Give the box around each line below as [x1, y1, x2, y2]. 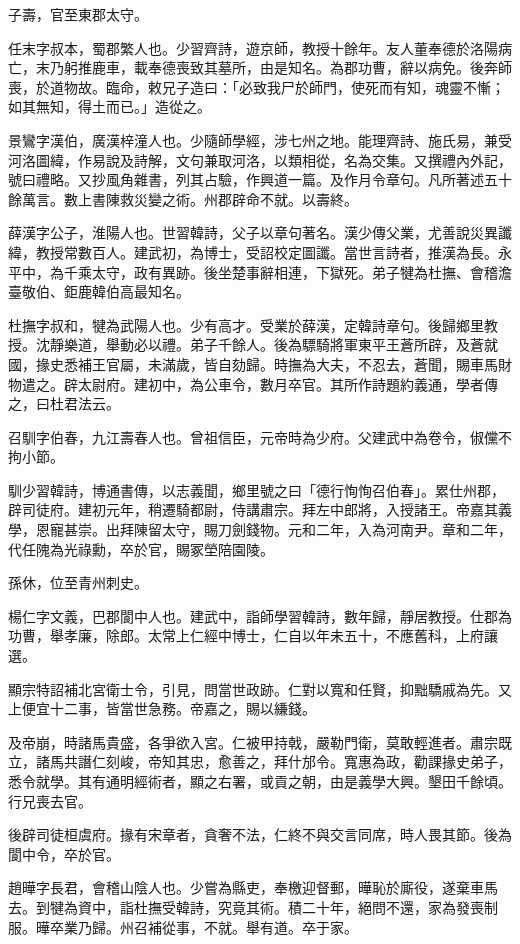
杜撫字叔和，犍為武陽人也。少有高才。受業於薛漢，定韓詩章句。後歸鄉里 [8, 314, 484, 335]
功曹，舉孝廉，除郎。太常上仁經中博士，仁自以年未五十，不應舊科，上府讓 [8, 625, 498, 646]
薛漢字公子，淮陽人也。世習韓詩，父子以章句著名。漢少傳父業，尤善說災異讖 [8, 222, 512, 243]
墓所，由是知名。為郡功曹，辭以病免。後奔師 [217, 57, 512, 78]
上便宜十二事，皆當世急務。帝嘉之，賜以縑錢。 [8, 698, 316, 719]
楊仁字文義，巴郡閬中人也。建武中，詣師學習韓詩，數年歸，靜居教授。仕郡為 [8, 605, 512, 626]
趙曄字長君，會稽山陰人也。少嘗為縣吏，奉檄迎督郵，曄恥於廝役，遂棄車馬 [8, 877, 498, 898]
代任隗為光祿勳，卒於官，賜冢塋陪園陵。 [8, 538, 274, 559]
